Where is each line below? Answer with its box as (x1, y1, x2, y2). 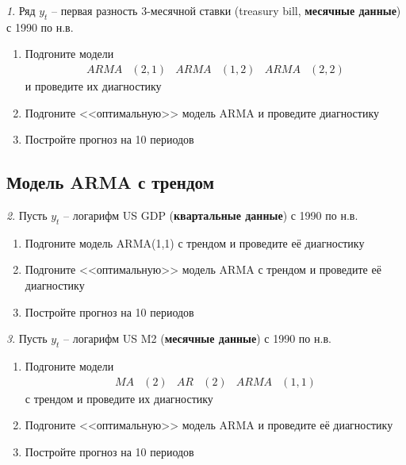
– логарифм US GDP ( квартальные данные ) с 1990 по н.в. (63, 207, 358, 223)
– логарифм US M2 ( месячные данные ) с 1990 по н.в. (63, 330, 331, 347)
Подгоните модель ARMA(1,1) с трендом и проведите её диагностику (25, 234, 365, 251)
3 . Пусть (6, 330, 48, 347)
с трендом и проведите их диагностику (25, 390, 213, 406)
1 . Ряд (6, 2, 36, 18)
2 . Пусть (6, 207, 48, 223)
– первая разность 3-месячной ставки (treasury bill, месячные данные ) (52, 2, 401, 18)
